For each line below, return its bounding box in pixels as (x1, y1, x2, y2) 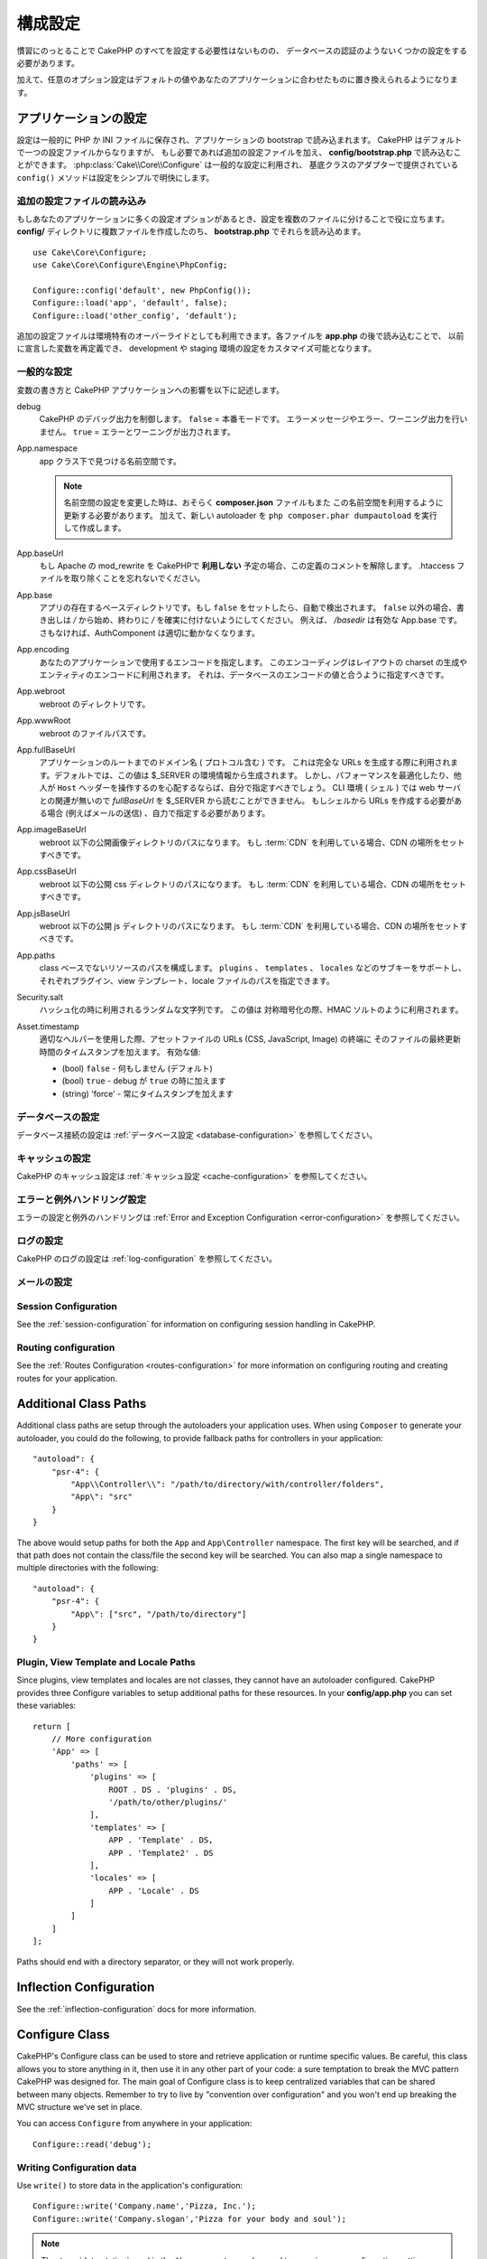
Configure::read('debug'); (32, 2139, 152, 2150)
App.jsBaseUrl (16, 908, 70, 919)
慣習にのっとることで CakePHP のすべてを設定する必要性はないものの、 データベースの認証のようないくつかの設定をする (16, 45, 468, 56)
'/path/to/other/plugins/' (108, 1796, 228, 1807)
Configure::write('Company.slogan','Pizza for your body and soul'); (32, 2214, 347, 2224)
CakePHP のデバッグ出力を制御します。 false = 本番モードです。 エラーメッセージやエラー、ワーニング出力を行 (39, 414, 460, 425)
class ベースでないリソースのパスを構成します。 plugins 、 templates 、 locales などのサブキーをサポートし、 (39, 962, 466, 973)
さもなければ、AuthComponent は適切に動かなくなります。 (39, 627, 261, 638)
